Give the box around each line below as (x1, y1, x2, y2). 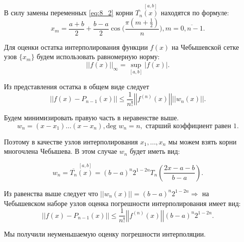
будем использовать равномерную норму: (36, 51, 160, 62)
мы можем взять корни (168, 136, 237, 146)
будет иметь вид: (129, 146, 180, 156)
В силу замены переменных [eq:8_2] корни (4, 7, 133, 18)
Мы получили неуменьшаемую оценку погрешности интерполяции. (4, 229, 206, 239)
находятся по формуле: (160, 7, 229, 18)
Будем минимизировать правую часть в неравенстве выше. (4, 112, 179, 122)
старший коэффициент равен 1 (145, 122, 237, 130)
